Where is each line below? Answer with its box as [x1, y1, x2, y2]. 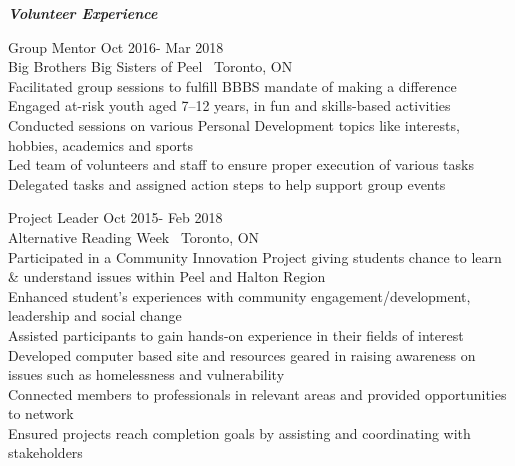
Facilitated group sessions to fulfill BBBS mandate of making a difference [8, 75, 457, 96]
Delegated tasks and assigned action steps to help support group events [8, 173, 446, 194]
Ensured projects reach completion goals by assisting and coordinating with [8, 422, 471, 443]
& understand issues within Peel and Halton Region [8, 266, 326, 287]
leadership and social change [8, 305, 182, 326]
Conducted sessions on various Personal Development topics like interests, [8, 114, 460, 135]
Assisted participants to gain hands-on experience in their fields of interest [8, 324, 464, 345]
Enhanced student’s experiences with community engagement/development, [8, 285, 471, 306]
